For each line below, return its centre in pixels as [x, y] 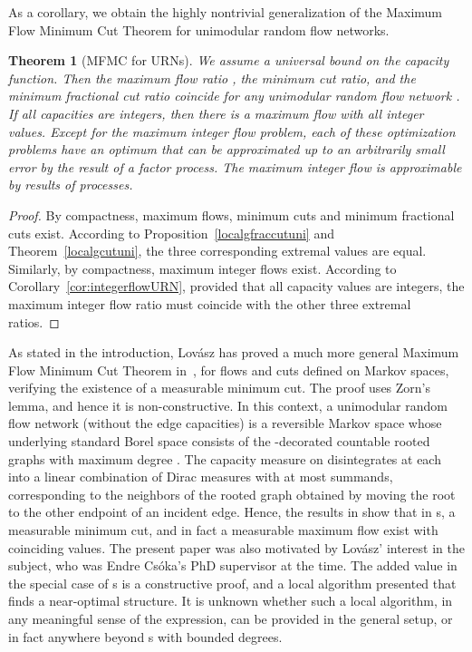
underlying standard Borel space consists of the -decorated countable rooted [219, 441]
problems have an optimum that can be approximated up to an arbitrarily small [226, 149]
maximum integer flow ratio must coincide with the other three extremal [210, 303]
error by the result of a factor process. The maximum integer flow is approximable [235, 166]
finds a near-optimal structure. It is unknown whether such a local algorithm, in [231, 601]
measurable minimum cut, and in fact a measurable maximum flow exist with [223, 530]
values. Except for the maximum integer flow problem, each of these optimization [232, 131]
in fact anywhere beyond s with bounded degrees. [145, 636]
